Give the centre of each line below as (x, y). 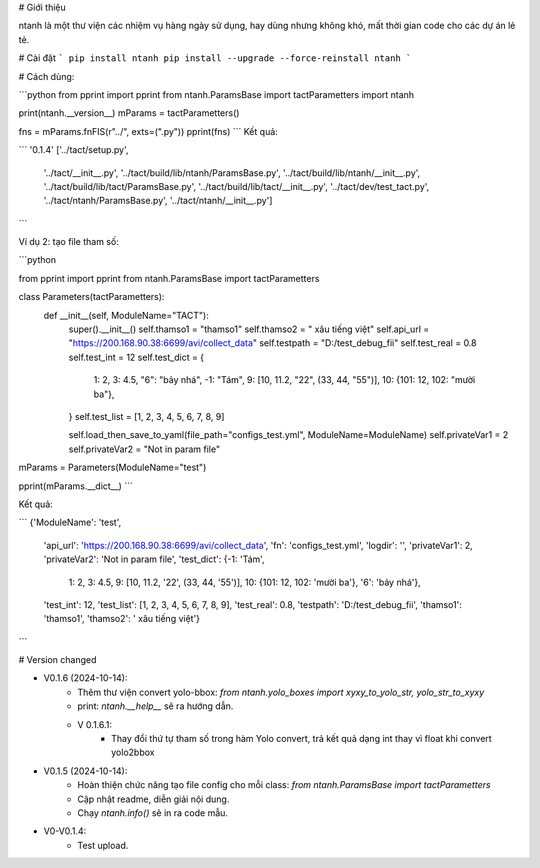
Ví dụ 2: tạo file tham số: (68, 242)
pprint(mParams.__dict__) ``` (76, 486)
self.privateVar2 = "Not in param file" (144, 449)
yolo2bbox (133, 752)
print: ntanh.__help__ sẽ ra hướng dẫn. (155, 706)
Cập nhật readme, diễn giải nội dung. (153, 799)
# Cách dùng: (46, 76)
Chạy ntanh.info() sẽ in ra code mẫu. (153, 812)
